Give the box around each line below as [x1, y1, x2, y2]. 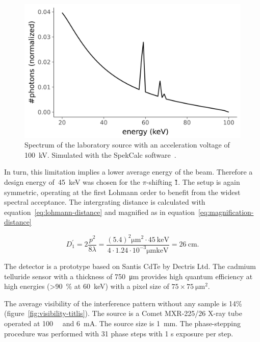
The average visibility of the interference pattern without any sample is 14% [4, 298, 242, 308]
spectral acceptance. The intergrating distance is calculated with [4, 197, 205, 207]
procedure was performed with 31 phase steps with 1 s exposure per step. [4, 328, 233, 338]
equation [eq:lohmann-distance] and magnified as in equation [4, 206, 195, 217]
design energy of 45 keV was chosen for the [4, 177, 140, 187]
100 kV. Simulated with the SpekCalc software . [24, 149, 176, 160]
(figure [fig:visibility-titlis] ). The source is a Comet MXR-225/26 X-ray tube [4, 308, 242, 319]
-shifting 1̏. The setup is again [146, 177, 240, 187]
